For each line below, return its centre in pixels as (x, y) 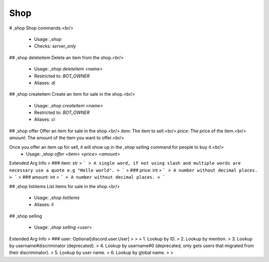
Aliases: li (44, 205)
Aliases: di (45, 83)
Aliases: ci (45, 119)
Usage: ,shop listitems (57, 198)
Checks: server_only (55, 46)
